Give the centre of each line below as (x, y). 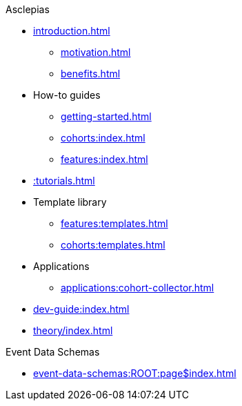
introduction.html (72, 31)
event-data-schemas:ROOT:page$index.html (135, 373)
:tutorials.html (64, 181)
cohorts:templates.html (113, 245)
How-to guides (67, 95)
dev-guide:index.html (81, 309)
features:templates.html (114, 223)
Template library (70, 202)
